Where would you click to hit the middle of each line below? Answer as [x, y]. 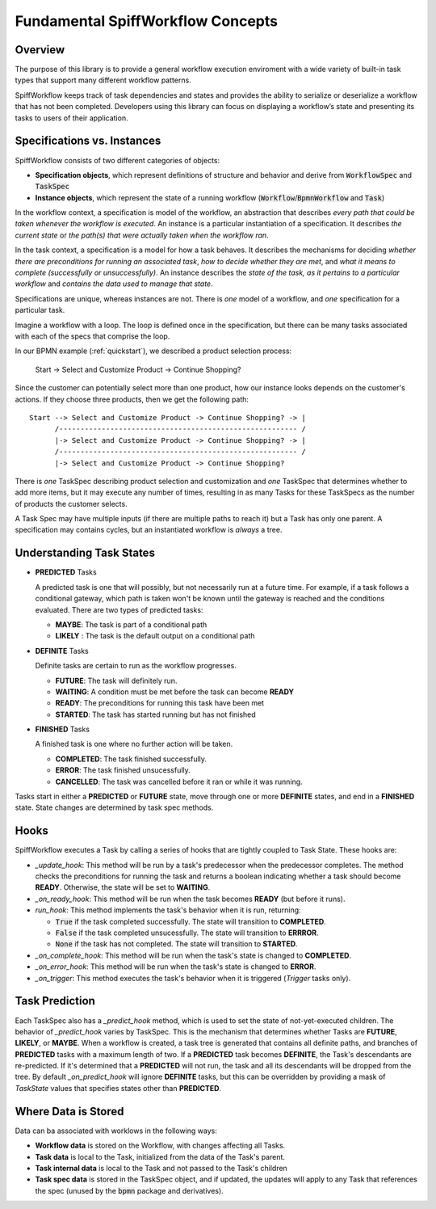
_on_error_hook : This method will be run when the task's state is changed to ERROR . [176, 967]
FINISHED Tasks [63, 729]
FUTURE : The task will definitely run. [116, 680]
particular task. [40, 310]
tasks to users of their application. [71, 118]
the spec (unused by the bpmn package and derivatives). [129, 1190]
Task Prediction [55, 1001]
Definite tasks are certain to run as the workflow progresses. [136, 666]
